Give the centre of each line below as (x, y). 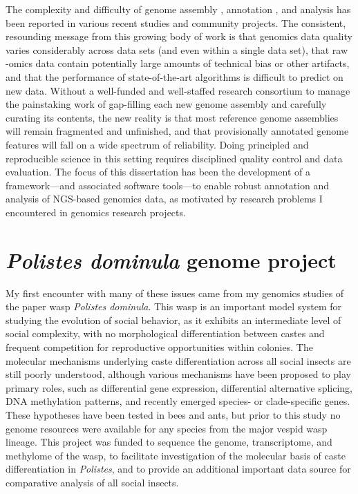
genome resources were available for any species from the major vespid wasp (167, 428)
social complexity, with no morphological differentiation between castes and (165, 333)
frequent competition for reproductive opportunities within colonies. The (159, 347)
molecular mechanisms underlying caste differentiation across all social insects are (178, 360)
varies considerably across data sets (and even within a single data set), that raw (177, 49)
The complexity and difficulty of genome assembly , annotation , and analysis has (178, 9)
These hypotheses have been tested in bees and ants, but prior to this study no (173, 414)
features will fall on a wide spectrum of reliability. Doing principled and (157, 144)
